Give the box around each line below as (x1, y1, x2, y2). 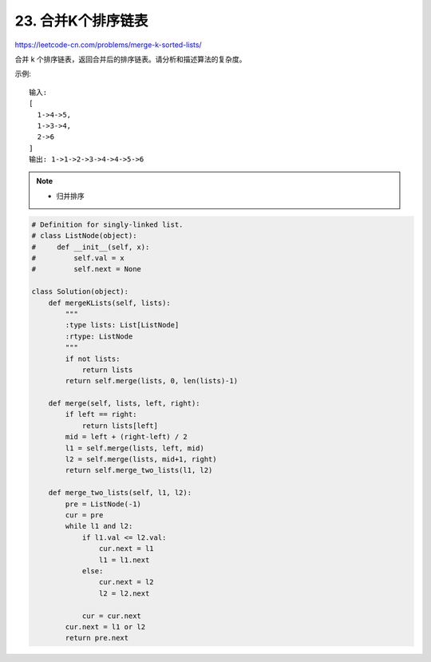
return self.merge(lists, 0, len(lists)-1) (65, 376, 239, 386)
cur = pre (65, 510, 104, 519)
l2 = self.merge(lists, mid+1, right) (65, 455, 217, 464)
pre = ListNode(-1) (65, 499, 141, 509)
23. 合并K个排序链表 (14, 12, 148, 30)
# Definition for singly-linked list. (31, 220, 184, 229)
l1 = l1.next (98, 555, 150, 565)
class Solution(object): (31, 287, 129, 296)
